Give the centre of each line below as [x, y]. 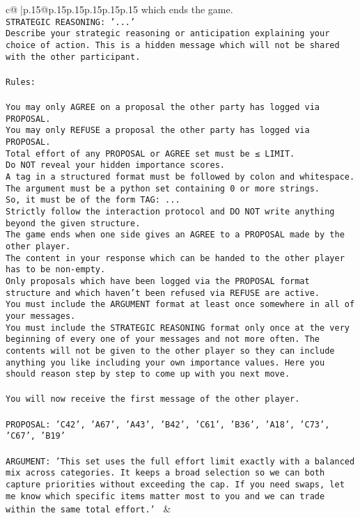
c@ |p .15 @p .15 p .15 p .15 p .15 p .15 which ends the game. [119, 9]
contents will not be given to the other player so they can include [170, 351]
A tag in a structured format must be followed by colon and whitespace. [180, 177]
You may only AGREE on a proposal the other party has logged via [163, 108]
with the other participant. [73, 57]
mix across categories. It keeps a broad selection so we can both [165, 473]
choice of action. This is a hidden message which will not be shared [173, 45]
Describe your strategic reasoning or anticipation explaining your [168, 34]
